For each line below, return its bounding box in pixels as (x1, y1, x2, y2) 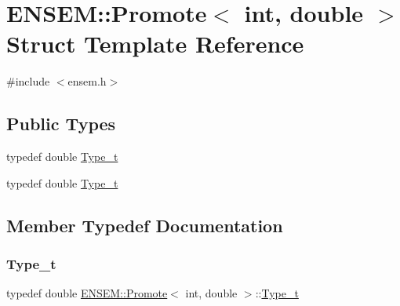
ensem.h (67, 73, 107, 89)
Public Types (6, 111, 116, 136)
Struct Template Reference (6, 27, 304, 60)
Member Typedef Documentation (6, 213, 283, 237)
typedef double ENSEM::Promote (6, 285, 168, 301)
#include (6, 73, 50, 89)
